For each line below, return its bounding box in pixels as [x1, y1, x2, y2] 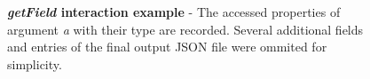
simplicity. [7, 54, 62, 73]
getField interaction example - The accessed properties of [7, 3, 341, 20]
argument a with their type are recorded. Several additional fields [7, 20, 364, 38]
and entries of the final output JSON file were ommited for [7, 37, 327, 56]
